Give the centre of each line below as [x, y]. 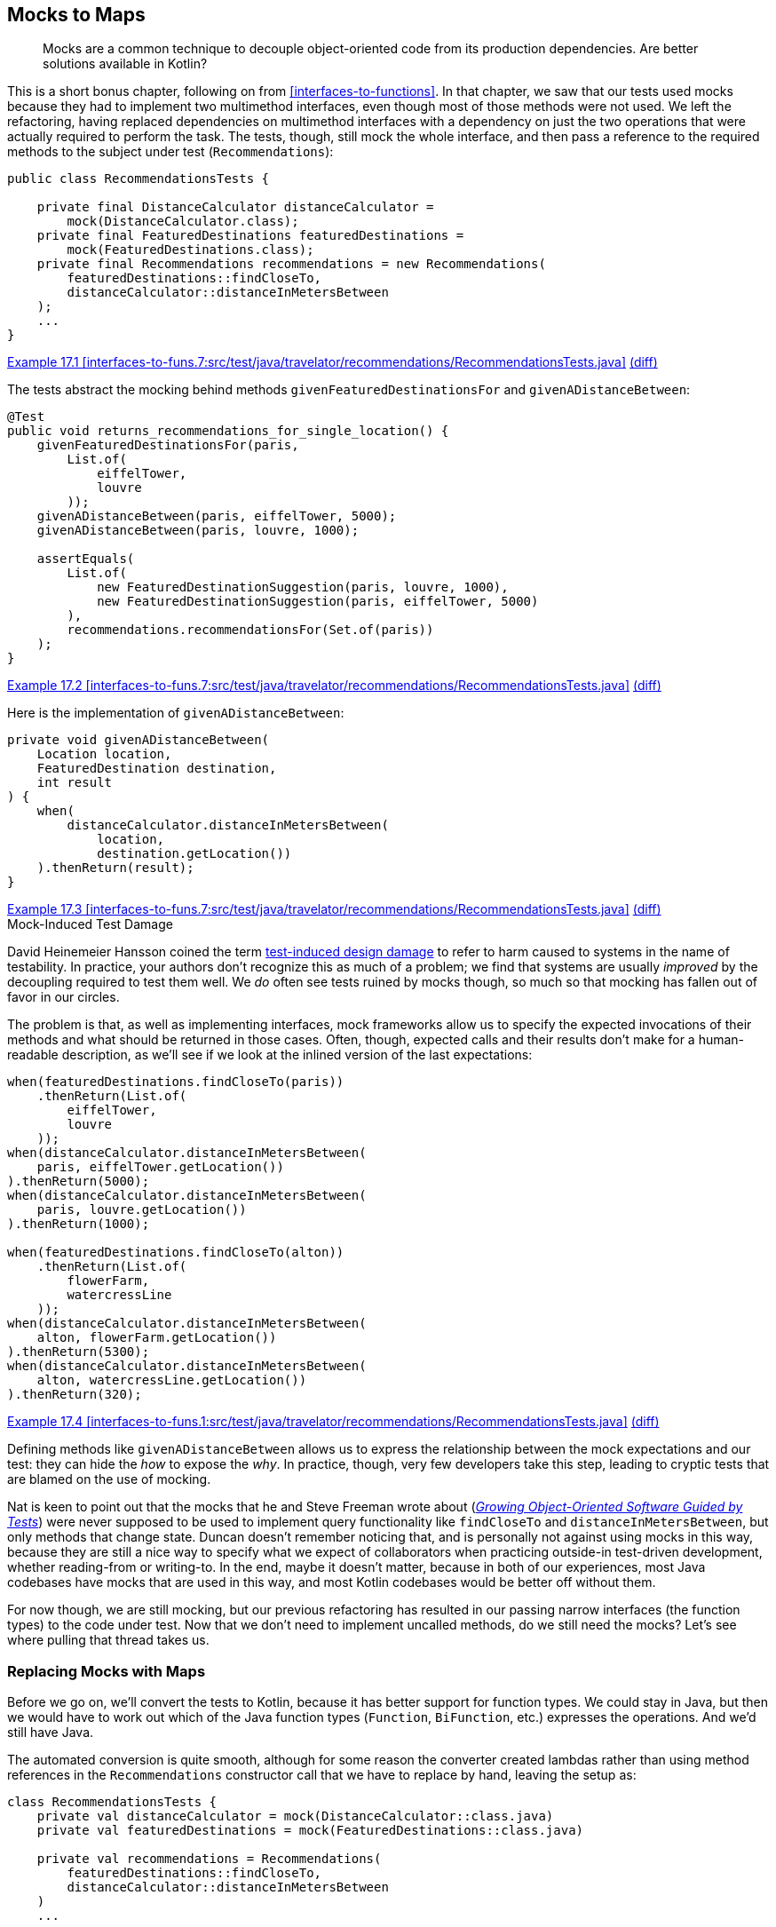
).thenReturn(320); [75, 1395]
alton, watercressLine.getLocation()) [172, 1380]
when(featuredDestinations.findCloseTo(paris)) [176, 1082]
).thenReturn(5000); [79, 1182]
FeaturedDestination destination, [157, 769]
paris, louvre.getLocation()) [142, 1210]
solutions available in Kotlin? [125, 64]
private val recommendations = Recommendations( [209, 1859]
